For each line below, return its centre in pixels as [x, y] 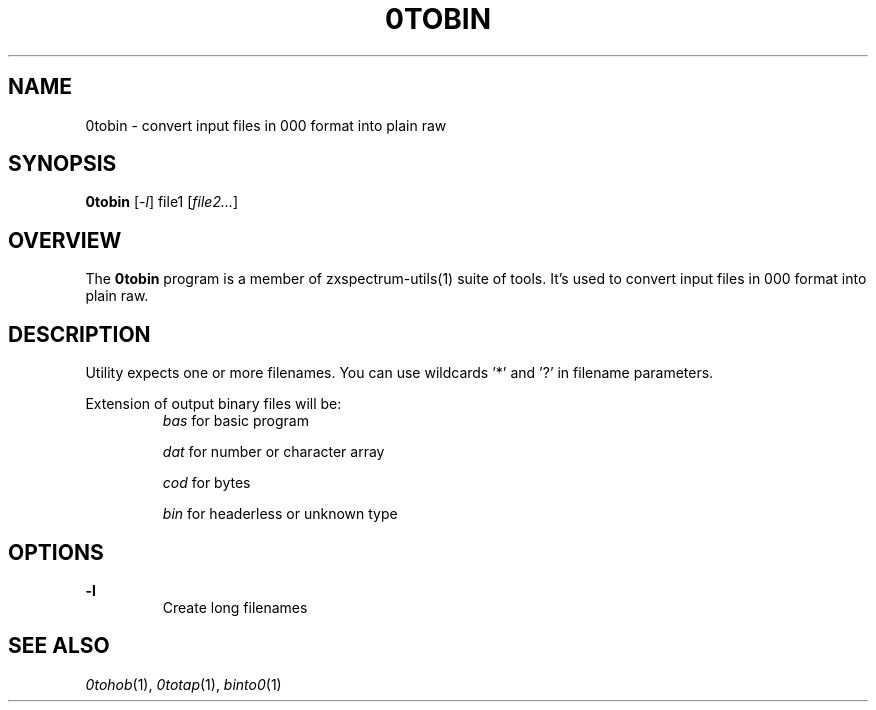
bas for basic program [235, 421]
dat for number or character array [273, 452]
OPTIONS [56, 552]
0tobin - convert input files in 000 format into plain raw [266, 125]
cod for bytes [206, 483]
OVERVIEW [65, 240]
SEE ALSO [59, 646]
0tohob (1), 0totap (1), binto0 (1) [183, 684]
